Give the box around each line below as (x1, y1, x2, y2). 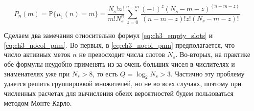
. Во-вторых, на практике (175, 49, 251, 59)
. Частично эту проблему (170, 68, 245, 78)
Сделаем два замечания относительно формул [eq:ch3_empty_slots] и (4, 30, 213, 40)
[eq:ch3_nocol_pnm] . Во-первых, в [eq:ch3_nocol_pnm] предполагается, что (4, 39, 235, 50)
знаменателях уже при (4, 68, 70, 78)
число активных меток (4, 49, 70, 59)
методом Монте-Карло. (4, 97, 72, 108)
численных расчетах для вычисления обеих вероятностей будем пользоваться (4, 88, 233, 98)
